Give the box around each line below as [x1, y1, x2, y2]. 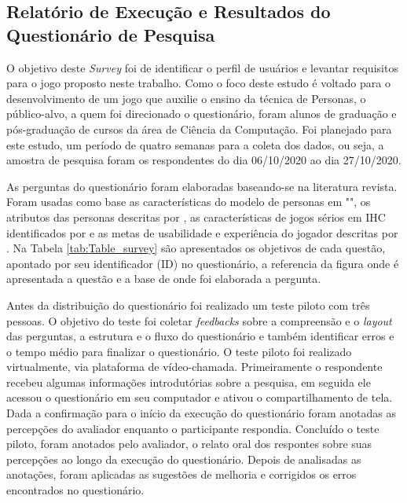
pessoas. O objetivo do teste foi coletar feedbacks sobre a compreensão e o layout [6, 312, 392, 329]
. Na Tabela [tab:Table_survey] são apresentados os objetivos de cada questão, [6, 240, 386, 256]
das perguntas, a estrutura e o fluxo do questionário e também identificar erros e [6, 328, 394, 344]
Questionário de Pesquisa [6, 22, 215, 46]
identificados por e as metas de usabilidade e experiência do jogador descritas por [6, 224, 398, 240]
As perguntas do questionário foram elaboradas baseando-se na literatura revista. [6, 178, 398, 194]
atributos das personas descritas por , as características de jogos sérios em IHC [6, 208, 386, 225]
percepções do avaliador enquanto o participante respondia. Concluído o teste [6, 420, 379, 436]
